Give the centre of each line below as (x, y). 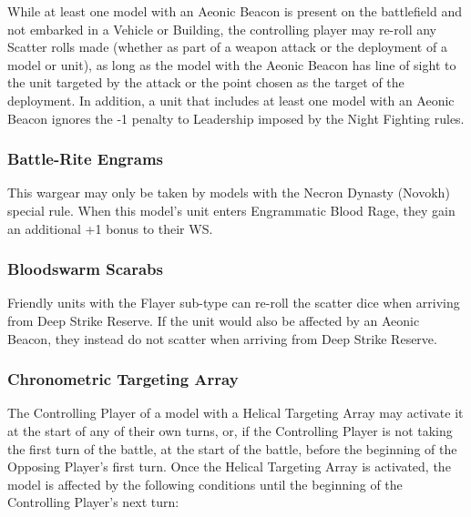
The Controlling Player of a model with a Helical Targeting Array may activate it (235, 413)
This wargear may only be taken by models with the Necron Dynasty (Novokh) (229, 193)
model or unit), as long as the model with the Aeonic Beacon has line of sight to (232, 64)
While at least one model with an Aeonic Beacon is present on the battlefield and (235, 11)
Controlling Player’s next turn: (93, 502)
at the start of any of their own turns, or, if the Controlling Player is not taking (230, 430)
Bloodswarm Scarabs (85, 269)
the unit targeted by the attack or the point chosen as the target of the (206, 82)
